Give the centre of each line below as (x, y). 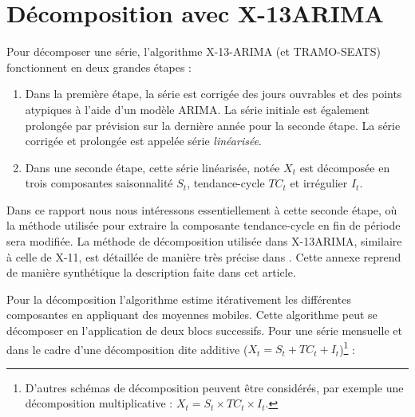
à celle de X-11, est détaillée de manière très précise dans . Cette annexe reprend (204, 256)
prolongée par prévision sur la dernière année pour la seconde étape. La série (213, 125)
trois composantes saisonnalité (99, 183)
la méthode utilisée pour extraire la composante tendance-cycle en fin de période (204, 225)
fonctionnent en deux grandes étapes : (99, 67)
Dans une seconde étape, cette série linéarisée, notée (152, 167)
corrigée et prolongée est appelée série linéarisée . (143, 141)
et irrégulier (319, 183)
